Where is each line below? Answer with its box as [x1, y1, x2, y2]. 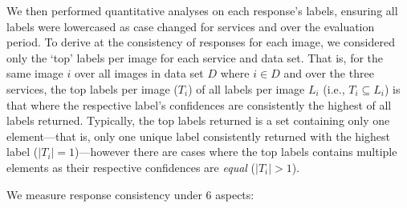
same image [6, 65, 63, 82]
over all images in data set [75, 65, 204, 82]
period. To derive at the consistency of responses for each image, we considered [6, 34, 395, 50]
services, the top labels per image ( [6, 80, 178, 97]
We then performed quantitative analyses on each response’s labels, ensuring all [6, 2, 398, 18]
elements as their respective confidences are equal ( [6, 158, 256, 175]
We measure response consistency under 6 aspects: [6, 186, 254, 202]
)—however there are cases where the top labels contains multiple [75, 143, 397, 160]
